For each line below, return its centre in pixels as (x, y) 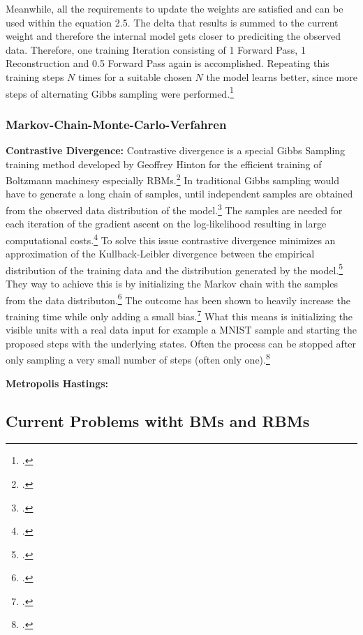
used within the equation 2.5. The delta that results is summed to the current (172, 22)
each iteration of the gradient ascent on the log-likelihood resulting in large (166, 224)
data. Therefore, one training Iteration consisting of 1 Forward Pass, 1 (156, 49)
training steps (35, 76)
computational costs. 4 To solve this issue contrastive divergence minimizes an (171, 239)
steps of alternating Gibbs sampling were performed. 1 (120, 92)
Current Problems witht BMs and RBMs (158, 420)
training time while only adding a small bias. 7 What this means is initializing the (179, 315)
